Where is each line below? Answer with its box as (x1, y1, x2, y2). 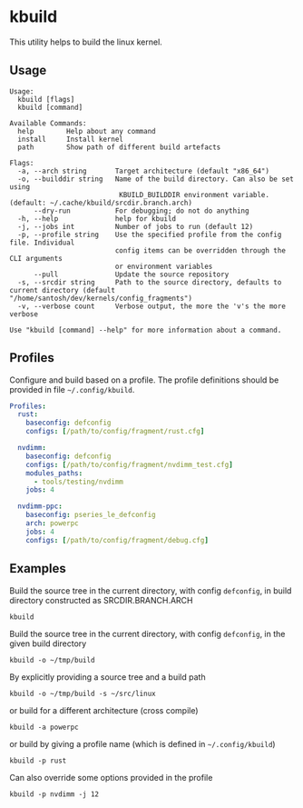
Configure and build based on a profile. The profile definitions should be (9, 374, 279, 385)
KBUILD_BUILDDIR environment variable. (119, 190, 270, 199)
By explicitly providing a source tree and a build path (9, 671, 206, 683)
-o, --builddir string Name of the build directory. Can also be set (17, 175, 295, 184)
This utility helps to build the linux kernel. (9, 36, 163, 47)
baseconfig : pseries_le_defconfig (25, 511, 156, 520)
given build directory (9, 638, 87, 649)
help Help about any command (17, 126, 156, 135)
